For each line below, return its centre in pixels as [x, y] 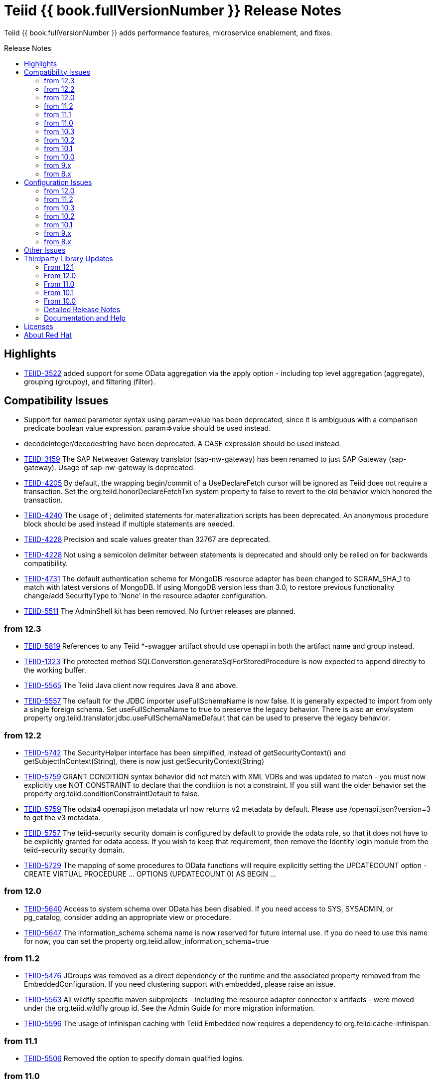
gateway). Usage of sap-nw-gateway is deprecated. [110, 468]
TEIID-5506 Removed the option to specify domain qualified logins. [134, 1059]
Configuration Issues [58, 182]
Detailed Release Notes [82, 309]
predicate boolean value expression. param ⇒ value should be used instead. [147, 428]
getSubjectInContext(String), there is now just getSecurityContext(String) [144, 761]
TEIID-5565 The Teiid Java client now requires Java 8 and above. [131, 686]
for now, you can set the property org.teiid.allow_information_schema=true [146, 941]
